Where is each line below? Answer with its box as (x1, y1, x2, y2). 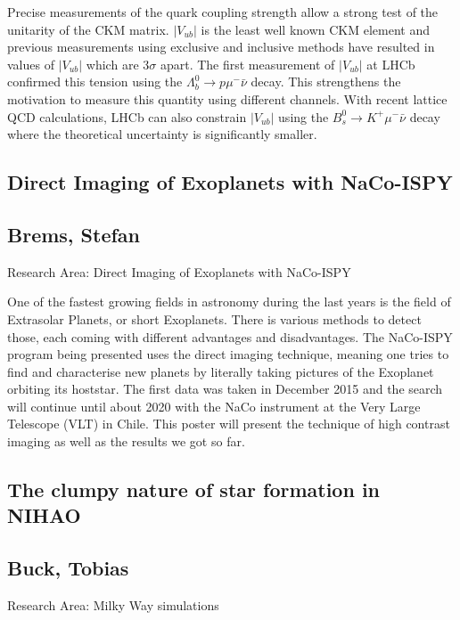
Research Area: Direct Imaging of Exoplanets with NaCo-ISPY (7, 262, 351, 281)
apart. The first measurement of (160, 54, 335, 73)
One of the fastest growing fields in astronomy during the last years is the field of (7, 292, 451, 311)
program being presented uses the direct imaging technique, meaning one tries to (7, 345, 449, 363)
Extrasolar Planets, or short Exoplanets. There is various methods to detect (7, 309, 422, 328)
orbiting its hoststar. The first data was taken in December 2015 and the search (7, 379, 443, 398)
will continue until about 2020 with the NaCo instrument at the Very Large (7, 396, 421, 415)
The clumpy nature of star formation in (7, 476, 381, 503)
